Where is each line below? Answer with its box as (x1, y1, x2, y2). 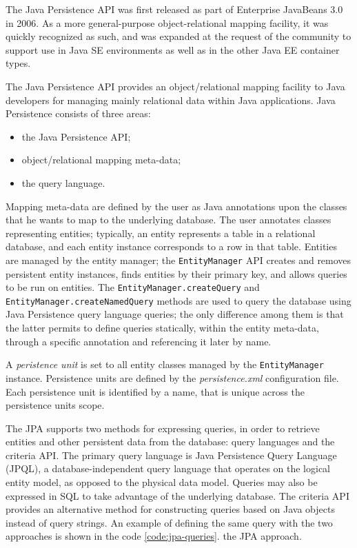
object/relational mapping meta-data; (21, 152, 181, 167)
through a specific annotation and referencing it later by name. (6, 334, 272, 348)
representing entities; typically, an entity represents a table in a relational (6, 225, 316, 240)
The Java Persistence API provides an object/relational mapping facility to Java (6, 79, 345, 93)
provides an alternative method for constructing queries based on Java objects (6, 502, 335, 516)
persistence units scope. (6, 398, 105, 412)
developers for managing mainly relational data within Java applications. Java (6, 92, 336, 107)
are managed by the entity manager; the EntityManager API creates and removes (6, 252, 351, 267)
